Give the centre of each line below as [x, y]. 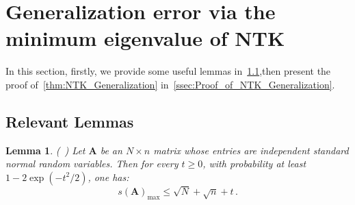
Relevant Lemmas [70, 121]
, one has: [108, 177]
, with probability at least [254, 164]
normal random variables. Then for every [92, 164]
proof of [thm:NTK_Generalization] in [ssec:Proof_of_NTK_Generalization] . [170, 84]
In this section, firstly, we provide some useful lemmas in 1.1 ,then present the [168, 71]
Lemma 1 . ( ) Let [45, 150]
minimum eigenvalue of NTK [145, 38]
